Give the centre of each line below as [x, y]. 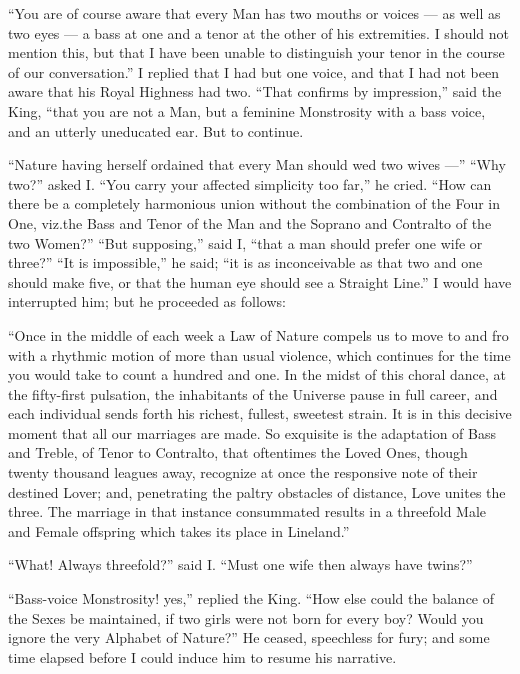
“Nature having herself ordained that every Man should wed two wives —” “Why [257, 164]
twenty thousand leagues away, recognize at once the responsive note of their [243, 472]
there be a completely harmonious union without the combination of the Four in [254, 203]
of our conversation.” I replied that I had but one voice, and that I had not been [253, 71]
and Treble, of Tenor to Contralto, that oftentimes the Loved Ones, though [238, 452]
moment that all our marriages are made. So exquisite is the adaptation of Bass [252, 432]
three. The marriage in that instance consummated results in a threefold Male [247, 511]
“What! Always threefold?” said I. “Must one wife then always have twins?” [240, 564]
